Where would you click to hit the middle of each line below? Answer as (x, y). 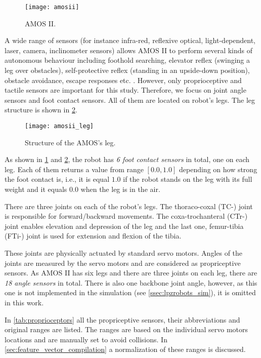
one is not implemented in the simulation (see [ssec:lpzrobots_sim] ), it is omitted (130, 292)
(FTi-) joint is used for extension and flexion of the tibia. (93, 236)
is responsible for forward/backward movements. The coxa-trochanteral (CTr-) (126, 216)
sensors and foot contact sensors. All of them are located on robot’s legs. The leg (130, 100)
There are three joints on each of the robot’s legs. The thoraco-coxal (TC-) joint (129, 206)
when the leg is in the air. (120, 189)
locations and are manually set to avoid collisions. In (86, 339)
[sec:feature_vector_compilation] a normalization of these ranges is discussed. (125, 349)
